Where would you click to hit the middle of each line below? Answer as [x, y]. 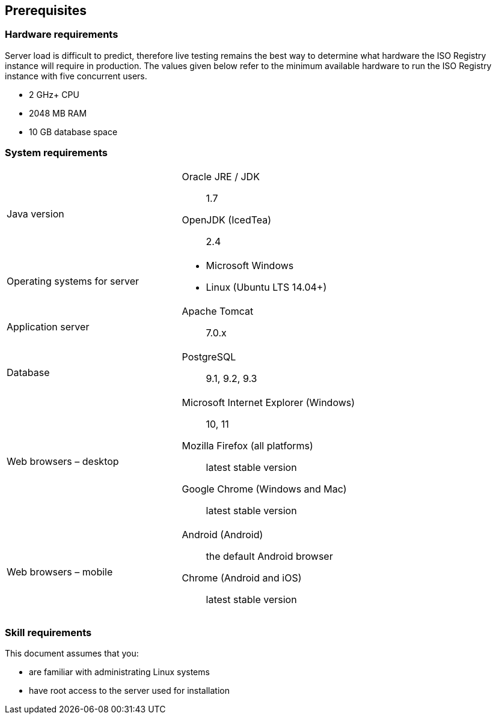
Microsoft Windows [250, 265]
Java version [35, 214]
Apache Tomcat [218, 311]
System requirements [56, 153]
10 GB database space [73, 132]
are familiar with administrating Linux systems [119, 672]
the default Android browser [269, 556]
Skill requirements [48, 632]
